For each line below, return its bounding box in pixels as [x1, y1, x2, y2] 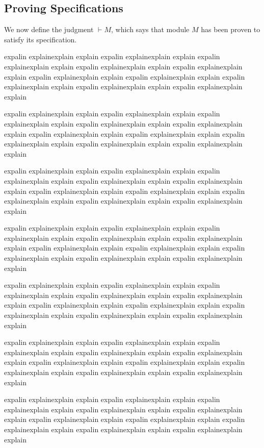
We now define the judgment [4, 24, 94, 35]
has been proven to [201, 24, 260, 35]
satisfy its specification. [4, 34, 77, 44]
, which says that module [111, 24, 190, 35]
